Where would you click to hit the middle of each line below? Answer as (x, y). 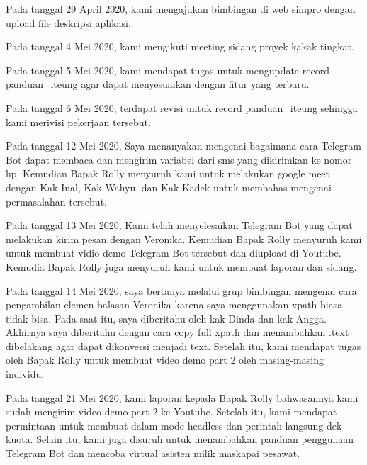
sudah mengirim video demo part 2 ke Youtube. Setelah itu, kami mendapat (171, 411)
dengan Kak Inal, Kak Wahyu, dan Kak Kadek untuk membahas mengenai (169, 187)
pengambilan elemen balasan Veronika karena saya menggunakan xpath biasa (174, 304)
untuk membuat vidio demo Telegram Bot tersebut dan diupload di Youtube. (174, 253)
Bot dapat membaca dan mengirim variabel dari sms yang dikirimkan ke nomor (179, 159)
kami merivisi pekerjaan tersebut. (78, 122)
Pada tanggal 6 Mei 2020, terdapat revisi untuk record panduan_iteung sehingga (182, 107)
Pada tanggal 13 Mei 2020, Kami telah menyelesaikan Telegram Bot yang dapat (179, 225)
